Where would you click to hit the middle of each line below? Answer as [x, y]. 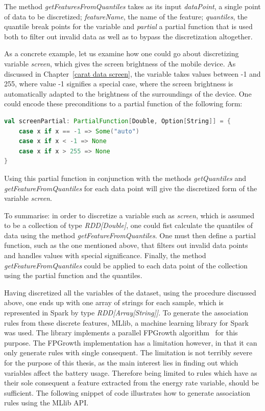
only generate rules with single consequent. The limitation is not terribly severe [128, 352]
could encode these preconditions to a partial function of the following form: [123, 104]
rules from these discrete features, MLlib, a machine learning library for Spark [126, 322]
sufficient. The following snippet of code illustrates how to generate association [127, 392]
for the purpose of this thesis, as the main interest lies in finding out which [121, 362]
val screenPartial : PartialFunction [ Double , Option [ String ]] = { [118, 121]
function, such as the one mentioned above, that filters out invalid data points [126, 245]
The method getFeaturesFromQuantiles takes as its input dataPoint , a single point [132, 6]
